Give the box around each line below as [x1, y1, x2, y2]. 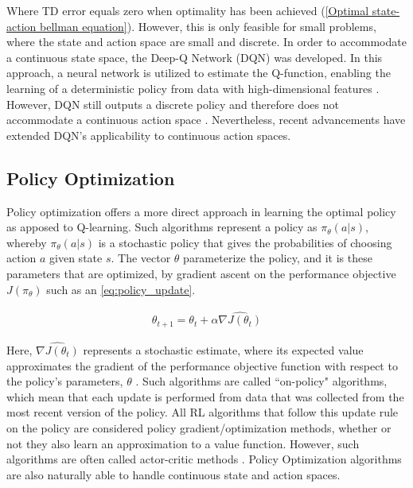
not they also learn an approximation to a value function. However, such [6, 435, 360, 451]
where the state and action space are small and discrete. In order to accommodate [6, 33, 407, 50]
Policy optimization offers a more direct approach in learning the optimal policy [6, 203, 396, 219]
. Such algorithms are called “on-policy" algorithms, [135, 373, 388, 389]
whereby [6, 234, 47, 250]
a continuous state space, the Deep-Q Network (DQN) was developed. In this [6, 48, 383, 65]
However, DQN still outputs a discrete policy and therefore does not [6, 95, 339, 112]
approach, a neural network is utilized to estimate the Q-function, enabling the [6, 64, 391, 81]
